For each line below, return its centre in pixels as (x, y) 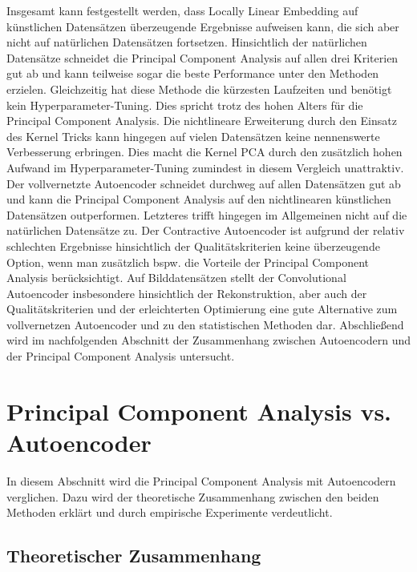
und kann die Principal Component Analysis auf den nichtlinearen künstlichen (199, 199)
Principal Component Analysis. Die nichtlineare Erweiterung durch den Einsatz (202, 121)
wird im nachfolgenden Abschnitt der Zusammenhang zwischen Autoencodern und (208, 340)
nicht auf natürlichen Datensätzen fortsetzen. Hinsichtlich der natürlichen (187, 42)
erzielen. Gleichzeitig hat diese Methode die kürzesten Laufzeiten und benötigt (199, 89)
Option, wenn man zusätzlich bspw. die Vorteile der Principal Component (188, 262)
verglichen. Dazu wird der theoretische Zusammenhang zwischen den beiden (193, 496)
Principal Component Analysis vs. (199, 411)
